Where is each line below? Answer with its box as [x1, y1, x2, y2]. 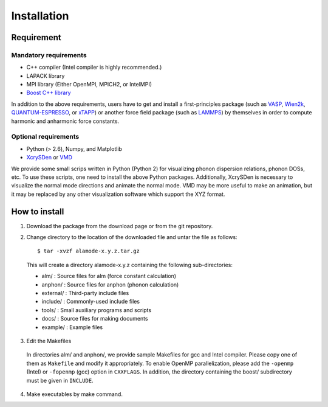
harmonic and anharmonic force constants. [11, 117, 120, 125]
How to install [11, 206, 64, 217]
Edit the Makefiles [26, 337, 72, 344]
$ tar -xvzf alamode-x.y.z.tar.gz [37, 248, 140, 255]
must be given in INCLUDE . [26, 377, 94, 384]
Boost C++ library [26, 89, 71, 97]
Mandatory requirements [11, 50, 87, 59]
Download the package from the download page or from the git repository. [26, 222, 213, 229]
